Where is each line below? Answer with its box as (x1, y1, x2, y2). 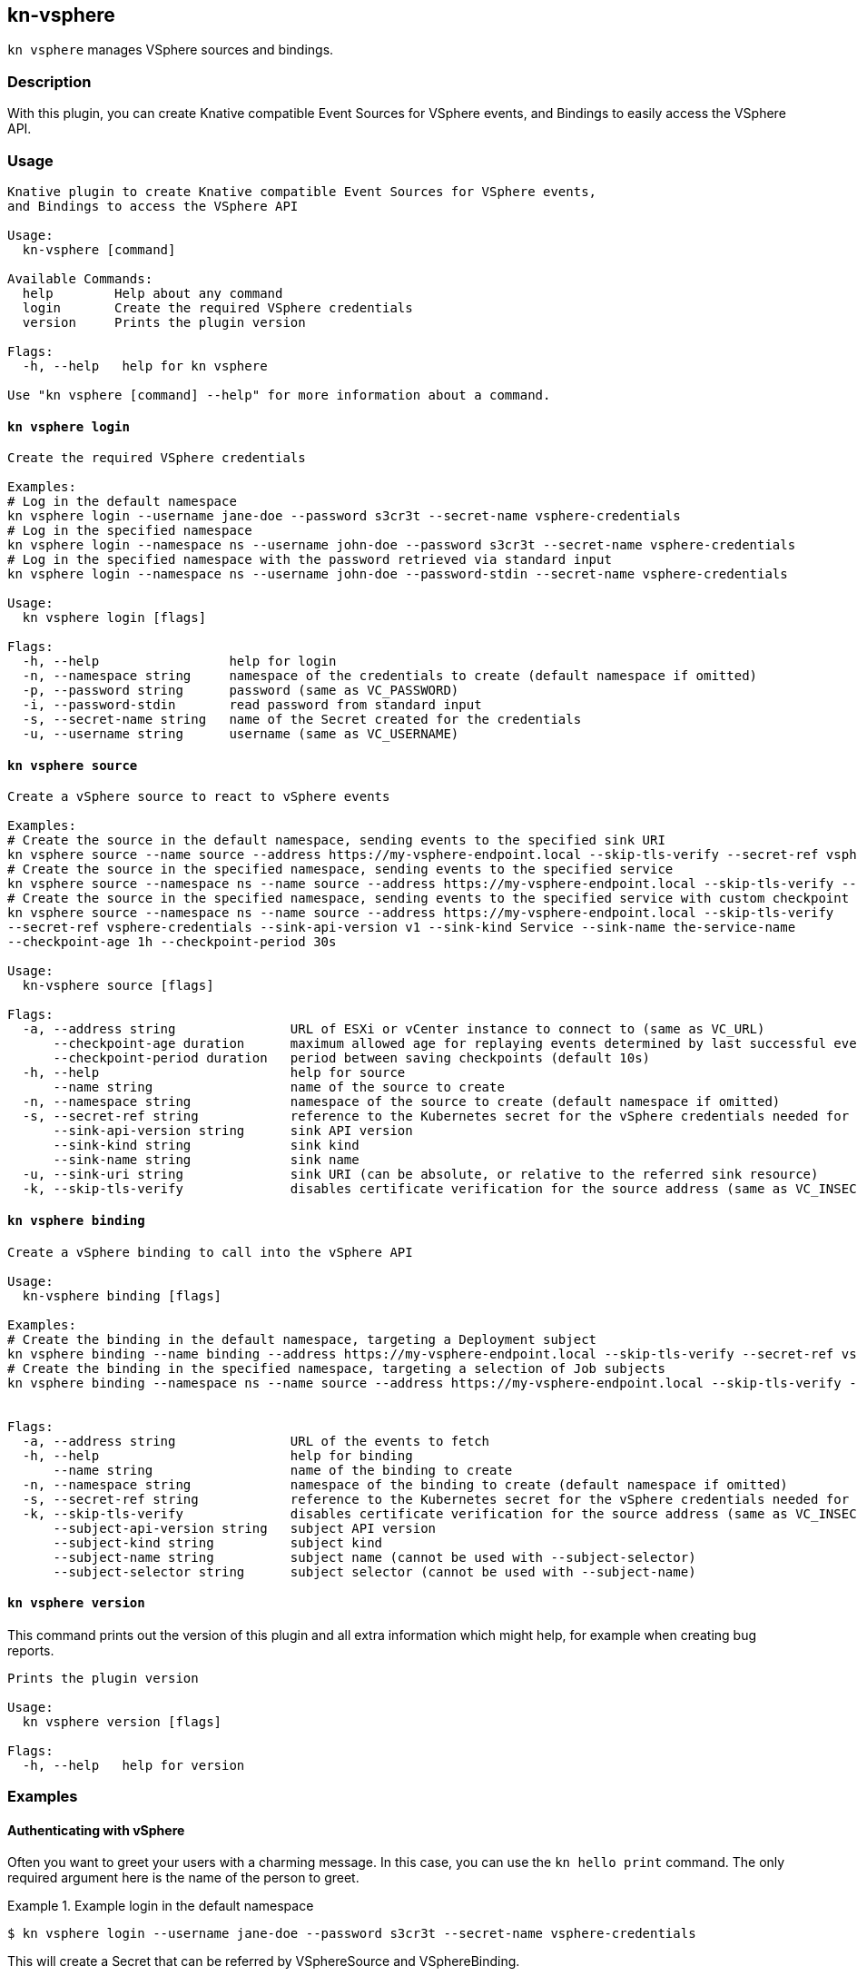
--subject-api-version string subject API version (53, 1520, 437, 1536)
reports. (7, 1642, 54, 1658)
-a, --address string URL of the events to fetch (22, 1433, 490, 1448)
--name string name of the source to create (53, 1080, 505, 1095)
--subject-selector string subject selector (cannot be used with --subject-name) (53, 1564, 696, 1579)
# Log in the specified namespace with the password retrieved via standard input (7, 552, 612, 568)
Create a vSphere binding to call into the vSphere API (7, 1244, 413, 1260)
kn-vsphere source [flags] (22, 978, 214, 993)
